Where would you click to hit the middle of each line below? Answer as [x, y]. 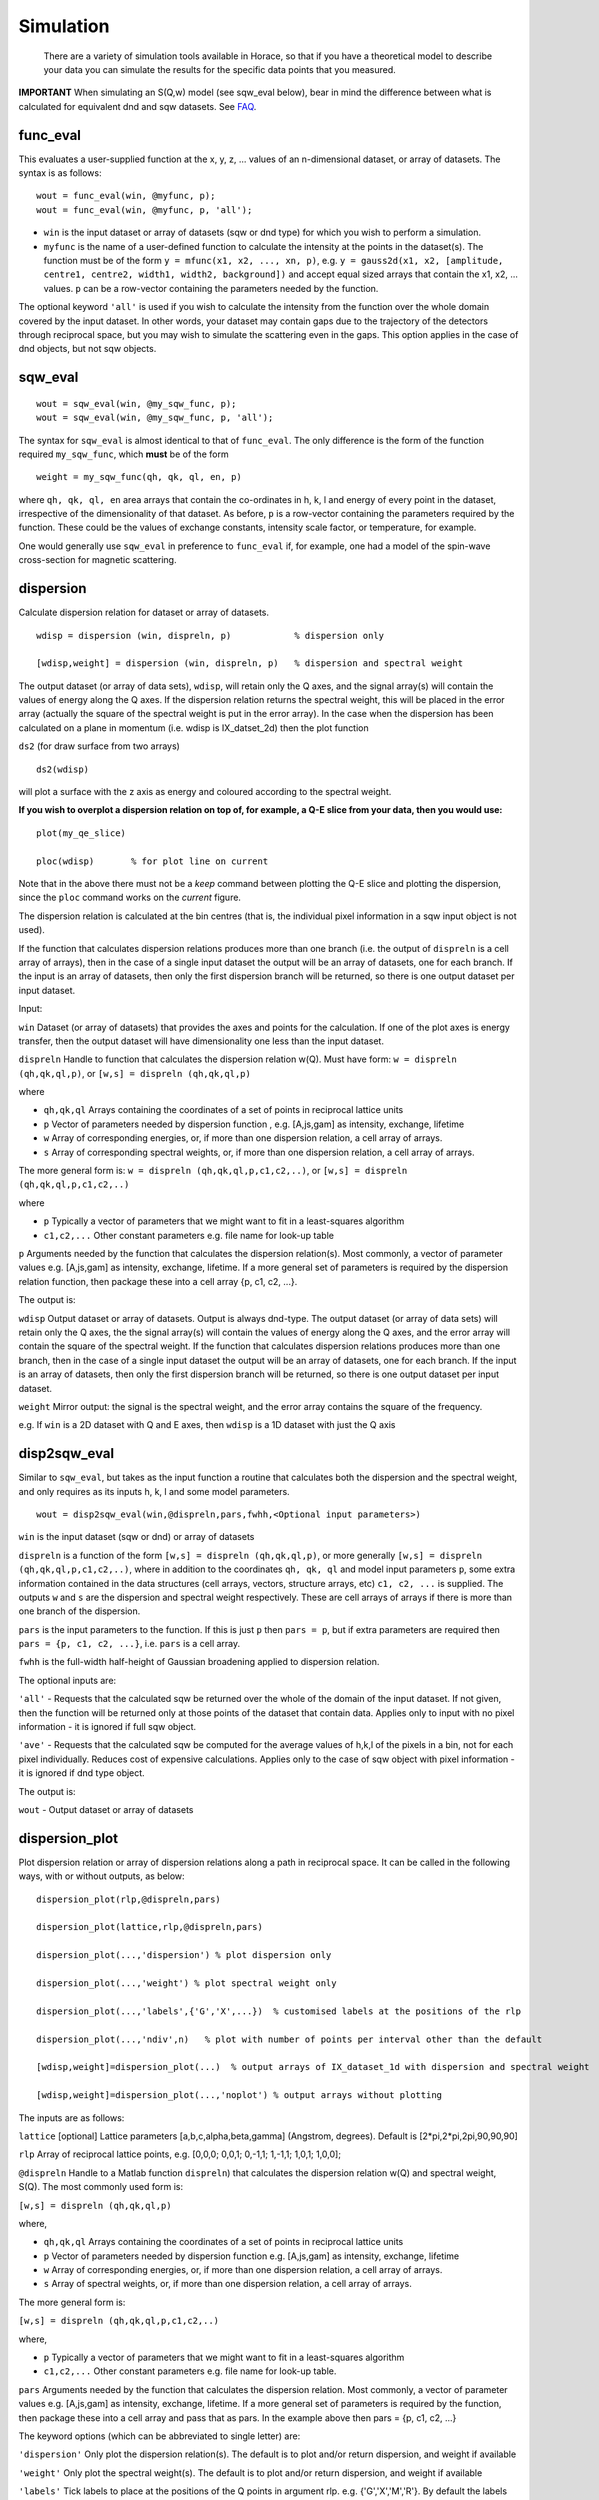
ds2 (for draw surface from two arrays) [99, 746]
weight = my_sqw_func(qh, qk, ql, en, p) [139, 477]
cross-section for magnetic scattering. [97, 560]
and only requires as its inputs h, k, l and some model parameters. [154, 1491]
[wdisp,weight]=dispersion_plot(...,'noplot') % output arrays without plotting [239, 2095]
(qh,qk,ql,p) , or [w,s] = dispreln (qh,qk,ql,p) [135, 1073]
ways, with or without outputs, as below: [101, 1876]
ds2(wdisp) [63, 769]
